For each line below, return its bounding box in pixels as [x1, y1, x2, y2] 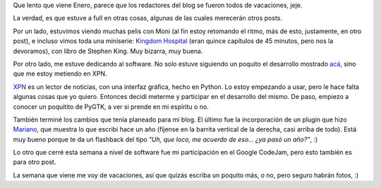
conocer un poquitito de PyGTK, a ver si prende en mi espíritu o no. [13, 102, 210, 111]
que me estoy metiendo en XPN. [13, 69, 107, 78]
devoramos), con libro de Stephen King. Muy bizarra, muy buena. [13, 47, 203, 55]
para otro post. [13, 158, 56, 166]
